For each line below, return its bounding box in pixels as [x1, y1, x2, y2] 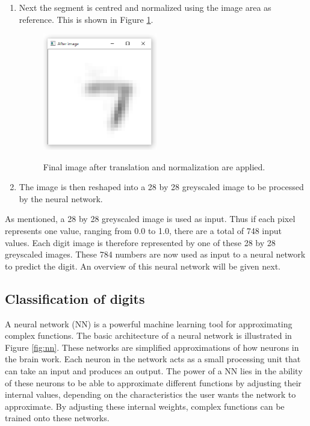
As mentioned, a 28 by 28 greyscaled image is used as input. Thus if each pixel [5, 212, 296, 225]
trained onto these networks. [5, 412, 110, 424]
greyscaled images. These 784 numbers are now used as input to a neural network [5, 248, 306, 261]
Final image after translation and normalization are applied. [43, 160, 265, 173]
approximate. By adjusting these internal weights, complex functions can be [5, 400, 285, 412]
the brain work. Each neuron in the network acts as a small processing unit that [5, 353, 301, 365]
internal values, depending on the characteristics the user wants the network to [5, 388, 296, 401]
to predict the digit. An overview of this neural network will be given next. [5, 259, 281, 272]
